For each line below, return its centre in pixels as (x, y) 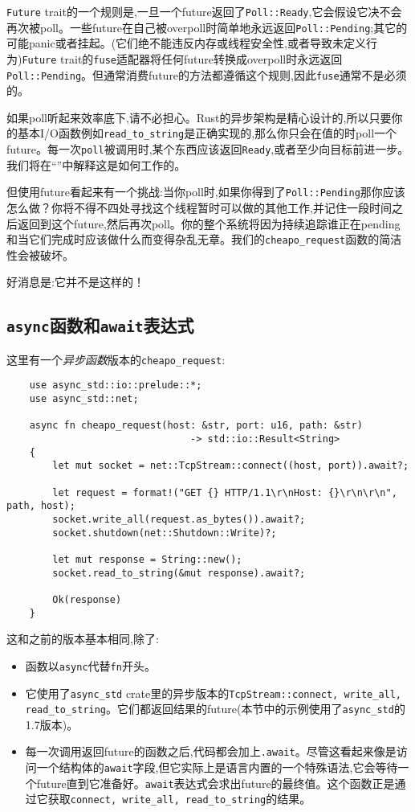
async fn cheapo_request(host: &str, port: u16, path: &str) (196, 426)
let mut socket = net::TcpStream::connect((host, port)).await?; (231, 466)
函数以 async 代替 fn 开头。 (90, 665)
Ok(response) (87, 599)
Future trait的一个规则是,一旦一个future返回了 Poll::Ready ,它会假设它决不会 (204, 11)
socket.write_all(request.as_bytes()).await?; (179, 519)
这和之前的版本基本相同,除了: (83, 639)
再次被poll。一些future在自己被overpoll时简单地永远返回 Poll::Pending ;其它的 (207, 27)
